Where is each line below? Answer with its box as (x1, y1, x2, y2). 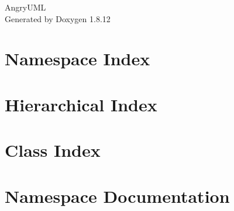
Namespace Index (5, 47, 150, 71)
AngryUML (5, 1, 46, 13)
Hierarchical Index (5, 92, 157, 116)
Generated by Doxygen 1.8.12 (5, 12, 111, 24)
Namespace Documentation (5, 184, 230, 208)
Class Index (5, 138, 101, 162)
